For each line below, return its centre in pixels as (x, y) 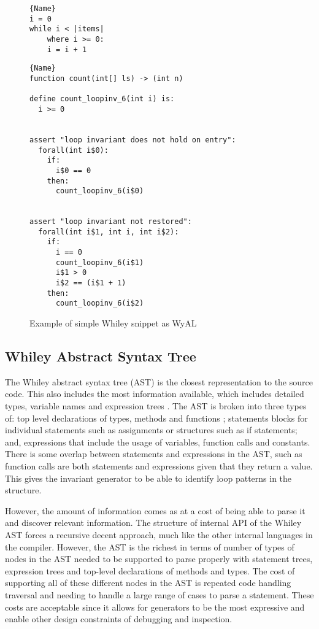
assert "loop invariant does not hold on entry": (133, 140)
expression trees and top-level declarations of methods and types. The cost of (150, 570)
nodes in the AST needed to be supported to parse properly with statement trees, (159, 559)
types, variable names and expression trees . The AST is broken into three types (156, 406)
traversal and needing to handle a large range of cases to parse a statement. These (159, 594)
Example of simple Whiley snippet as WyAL (113, 323)
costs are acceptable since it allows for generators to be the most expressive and (155, 607)
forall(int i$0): (73, 150)
